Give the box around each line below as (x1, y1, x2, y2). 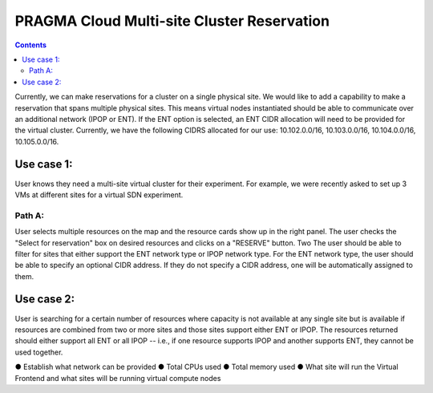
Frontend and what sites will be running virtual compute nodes (14, 373, 221, 383)
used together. (14, 347, 63, 357)
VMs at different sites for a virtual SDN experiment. (14, 189, 184, 200)
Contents (14, 40, 47, 50)
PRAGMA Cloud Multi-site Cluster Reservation (14, 12, 330, 30)
